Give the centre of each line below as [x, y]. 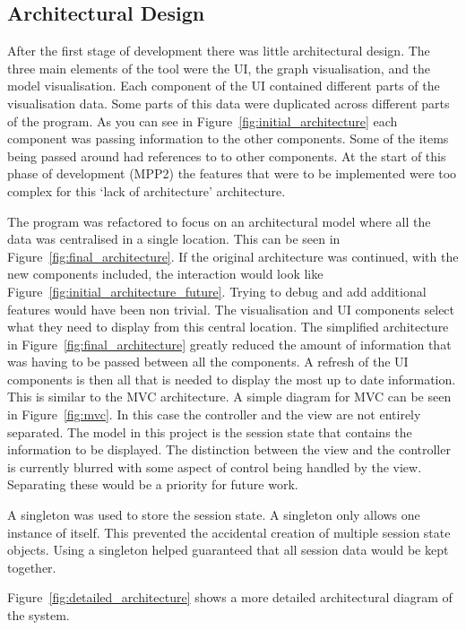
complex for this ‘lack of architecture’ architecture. [147, 190]
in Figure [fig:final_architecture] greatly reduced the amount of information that [229, 344]
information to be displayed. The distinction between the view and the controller [229, 449]
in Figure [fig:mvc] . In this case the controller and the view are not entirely [214, 414]
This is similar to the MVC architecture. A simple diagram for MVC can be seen [229, 397]
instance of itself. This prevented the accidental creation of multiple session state [229, 532]
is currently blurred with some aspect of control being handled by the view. [215, 466]
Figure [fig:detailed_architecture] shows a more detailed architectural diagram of [230, 597]
